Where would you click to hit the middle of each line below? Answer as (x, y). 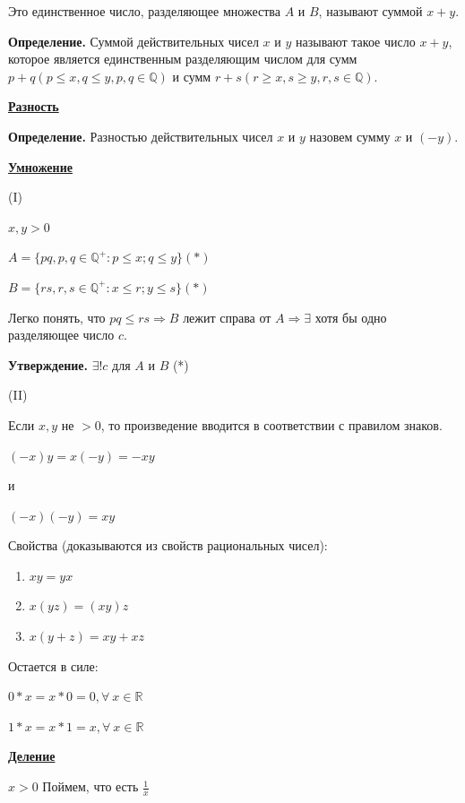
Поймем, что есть (90, 786)
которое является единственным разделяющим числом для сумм (183, 59)
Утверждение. (48, 364)
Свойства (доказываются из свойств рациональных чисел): (168, 545)
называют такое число (355, 41)
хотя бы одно (351, 317)
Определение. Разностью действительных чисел (141, 136)
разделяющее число (61, 335)
